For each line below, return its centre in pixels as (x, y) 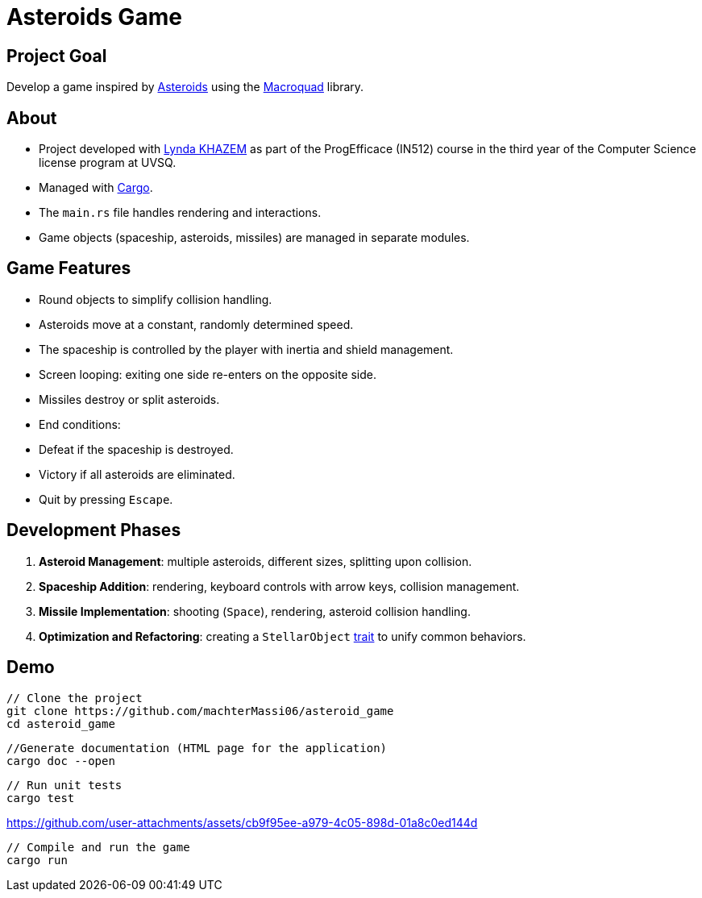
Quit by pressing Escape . (106, 499)
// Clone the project (75, 698)
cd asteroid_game (61, 723)
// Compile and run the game (98, 847)
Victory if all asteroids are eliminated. (137, 474)
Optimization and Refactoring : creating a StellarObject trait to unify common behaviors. (282, 636)
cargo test (41, 798)
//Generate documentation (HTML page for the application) (197, 748)
